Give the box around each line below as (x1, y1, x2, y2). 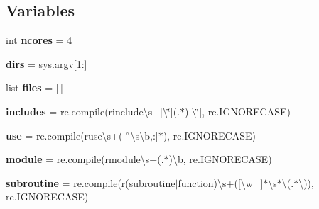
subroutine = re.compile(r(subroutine (6, 175, 175, 190)
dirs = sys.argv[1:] (6, 56, 87, 71)
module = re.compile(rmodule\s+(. (6, 152, 164, 166)
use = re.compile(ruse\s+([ (6, 128, 126, 142)
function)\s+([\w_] (178, 175, 264, 190)
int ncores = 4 (6, 33, 72, 47)
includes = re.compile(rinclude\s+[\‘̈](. (6, 103, 180, 118)
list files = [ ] (6, 80, 63, 95)
